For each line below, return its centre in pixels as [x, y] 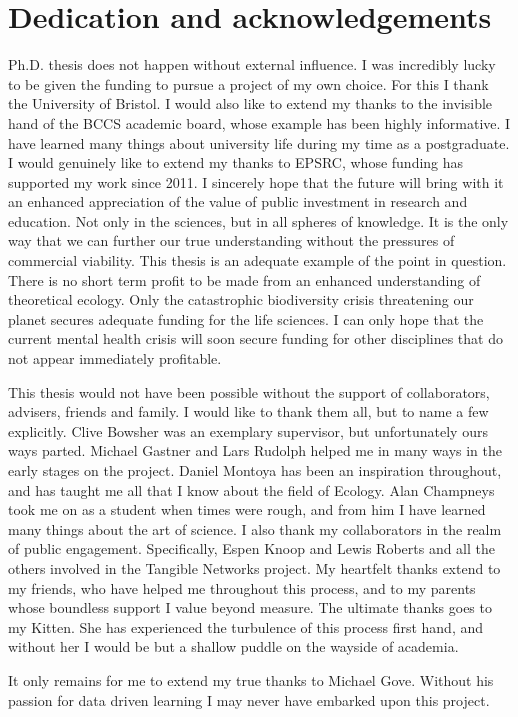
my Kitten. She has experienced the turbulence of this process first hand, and [246, 626]
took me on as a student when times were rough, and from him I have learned [247, 509]
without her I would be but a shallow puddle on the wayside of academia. [233, 646]
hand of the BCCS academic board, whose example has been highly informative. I [259, 122]
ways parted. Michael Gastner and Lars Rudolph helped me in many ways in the [255, 450]
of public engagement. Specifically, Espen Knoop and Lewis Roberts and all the [252, 548]
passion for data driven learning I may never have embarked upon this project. [249, 699]
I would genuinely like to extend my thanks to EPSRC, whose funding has [236, 162]
